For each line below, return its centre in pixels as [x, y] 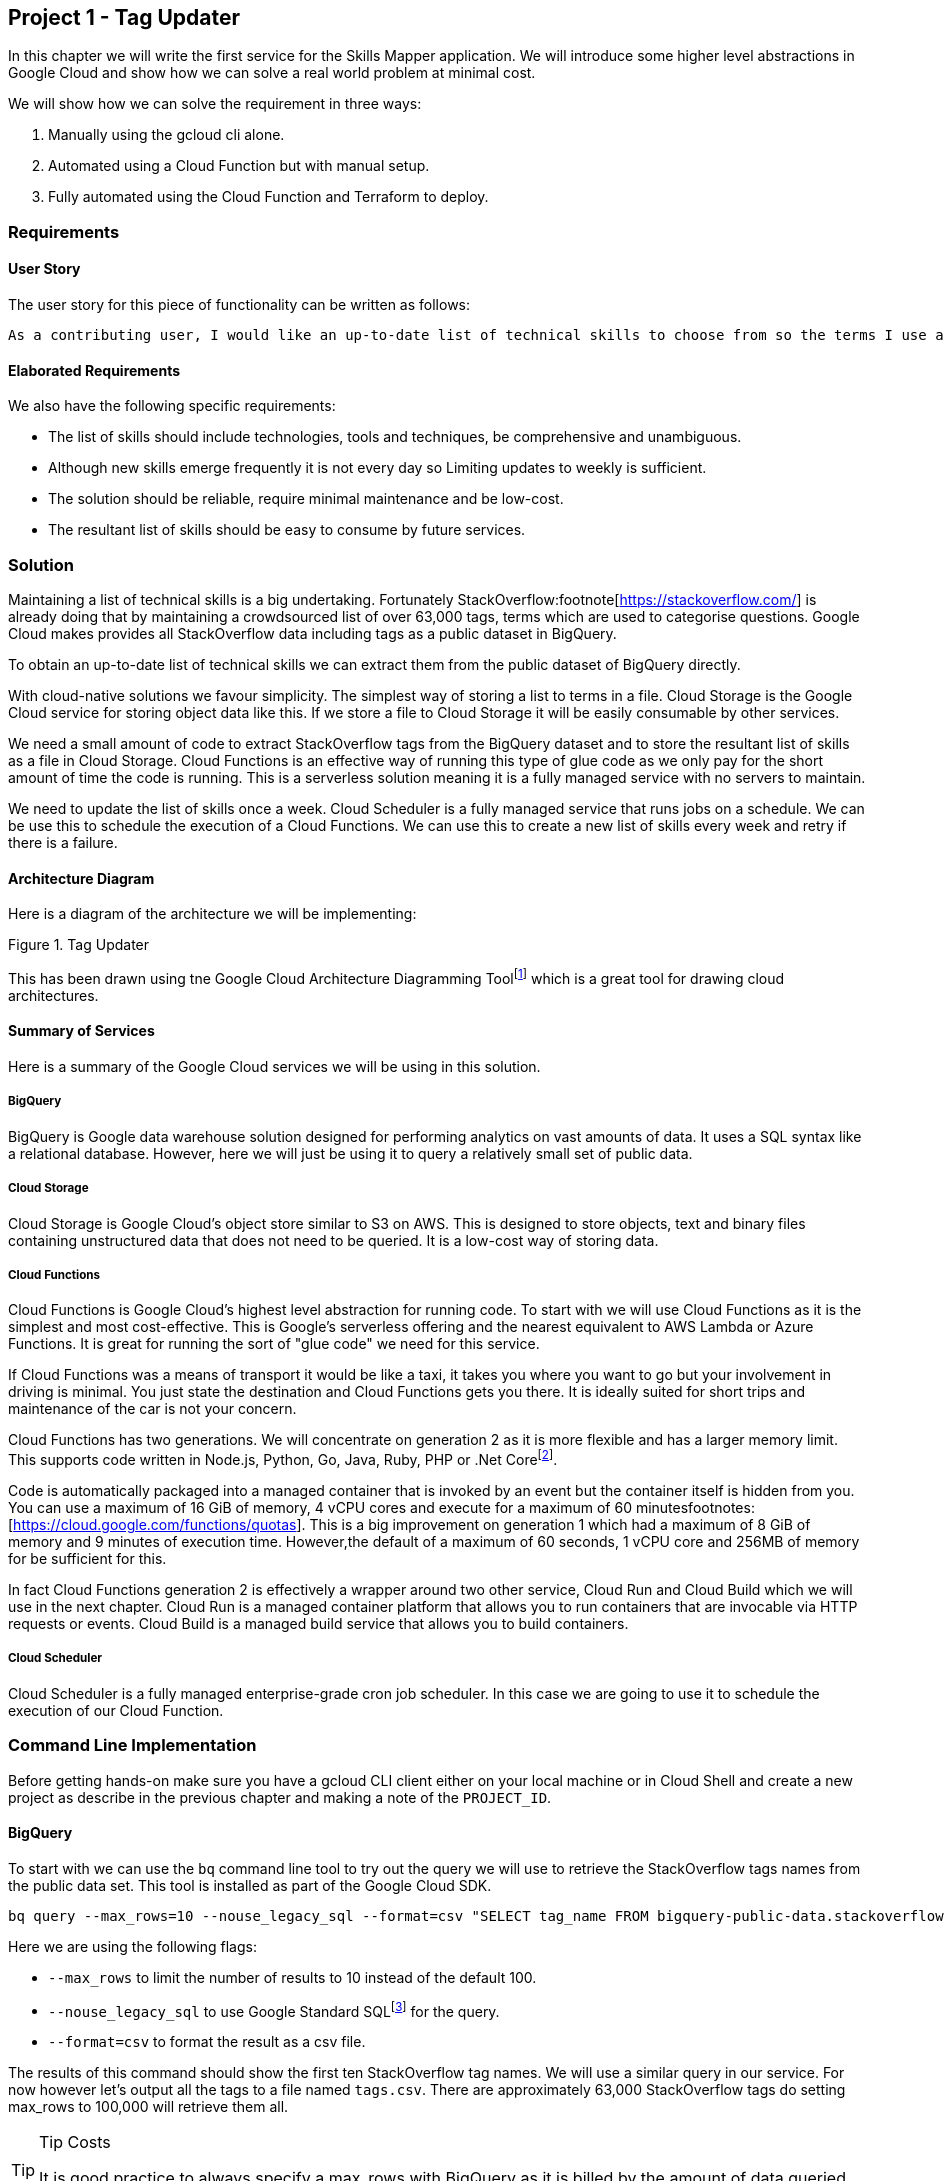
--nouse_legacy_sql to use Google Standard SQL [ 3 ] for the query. [274, 2009]
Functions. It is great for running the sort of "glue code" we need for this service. [274, 1344]
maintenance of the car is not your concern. [152, 1409]
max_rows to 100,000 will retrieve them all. [148, 2107]
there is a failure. [63, 842]
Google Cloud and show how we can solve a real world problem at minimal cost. [272, 73]
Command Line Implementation [132, 1745]
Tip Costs [75, 2142]
